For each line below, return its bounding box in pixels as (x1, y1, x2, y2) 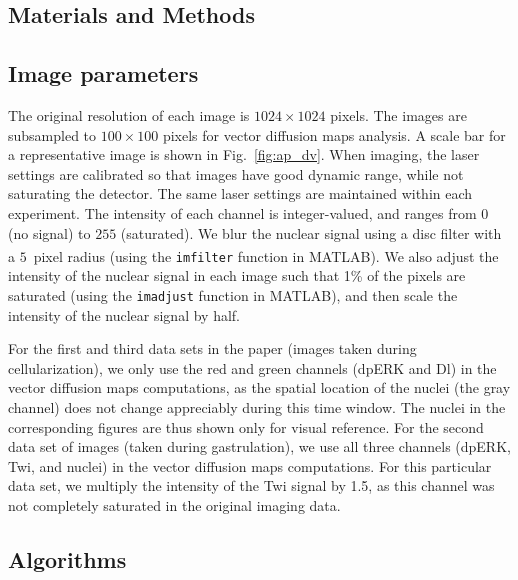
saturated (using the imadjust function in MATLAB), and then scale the (8, 285, 458, 306)
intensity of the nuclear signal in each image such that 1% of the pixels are (8, 265, 466, 286)
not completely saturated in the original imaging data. (8, 495, 341, 516)
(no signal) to (8, 222, 91, 243)
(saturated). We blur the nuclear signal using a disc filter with (120, 222, 502, 243)
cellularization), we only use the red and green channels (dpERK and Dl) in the (8, 357, 497, 378)
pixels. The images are (330, 104, 467, 125)
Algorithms (8, 544, 127, 575)
